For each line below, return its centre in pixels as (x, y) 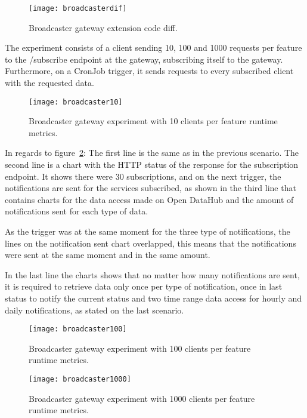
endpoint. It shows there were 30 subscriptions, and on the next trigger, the (143, 176)
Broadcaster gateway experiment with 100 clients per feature (140, 348)
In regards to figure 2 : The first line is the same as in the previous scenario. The (152, 153)
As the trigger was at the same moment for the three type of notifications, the (148, 231)
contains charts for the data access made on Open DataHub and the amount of (149, 199)
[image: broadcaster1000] (80, 379)
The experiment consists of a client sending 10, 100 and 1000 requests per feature (153, 47)
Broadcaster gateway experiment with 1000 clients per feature (142, 398)
